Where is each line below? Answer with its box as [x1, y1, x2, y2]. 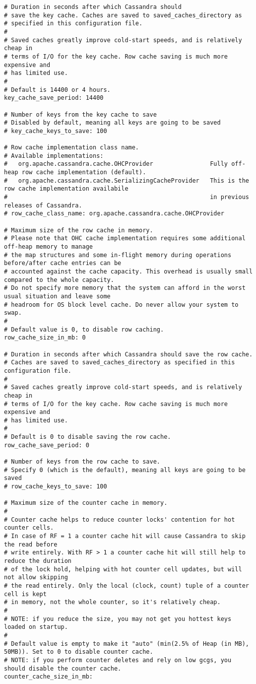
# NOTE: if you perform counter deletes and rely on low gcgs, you [4, 656, 232, 664]
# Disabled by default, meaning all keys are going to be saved [4, 119, 221, 127]
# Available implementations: [4, 152, 104, 159]
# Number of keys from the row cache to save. [4, 458, 160, 466]
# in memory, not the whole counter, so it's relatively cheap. [4, 599, 221, 606]
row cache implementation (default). [21, 169, 146, 176]
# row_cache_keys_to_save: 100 [4, 483, 107, 490]
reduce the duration [4, 557, 72, 564]
